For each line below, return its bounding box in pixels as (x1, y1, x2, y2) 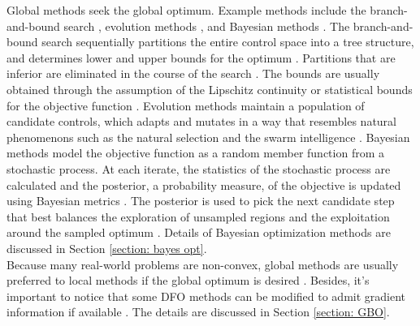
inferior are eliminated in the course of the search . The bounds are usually (6, 65, 380, 82)
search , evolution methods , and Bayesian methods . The (63, 17, 350, 34)
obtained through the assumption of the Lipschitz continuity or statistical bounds (6, 80, 413, 97)
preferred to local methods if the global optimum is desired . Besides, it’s (6, 272, 370, 289)
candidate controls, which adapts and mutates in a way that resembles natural (6, 113, 396, 130)
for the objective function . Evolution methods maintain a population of (6, 97, 365, 114)
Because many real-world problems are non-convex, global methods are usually (6, 255, 399, 272)
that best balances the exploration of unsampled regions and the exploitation (6, 208, 390, 225)
